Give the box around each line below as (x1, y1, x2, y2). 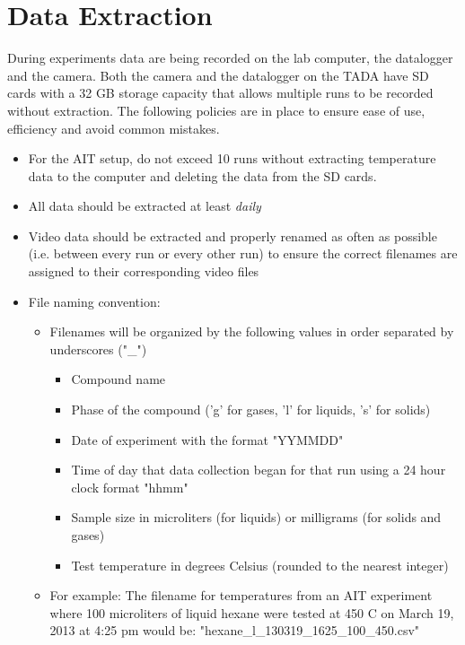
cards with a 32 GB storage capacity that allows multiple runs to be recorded (7, 83, 434, 102)
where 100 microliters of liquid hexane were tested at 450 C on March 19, (49, 603, 454, 622)
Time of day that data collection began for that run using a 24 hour (71, 460, 446, 479)
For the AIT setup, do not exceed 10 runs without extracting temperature (28, 149, 436, 168)
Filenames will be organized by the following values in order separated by (49, 322, 454, 341)
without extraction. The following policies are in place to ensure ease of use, (7, 100, 426, 119)
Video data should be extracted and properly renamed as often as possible (28, 226, 437, 245)
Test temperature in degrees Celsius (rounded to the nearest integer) (71, 555, 449, 574)
